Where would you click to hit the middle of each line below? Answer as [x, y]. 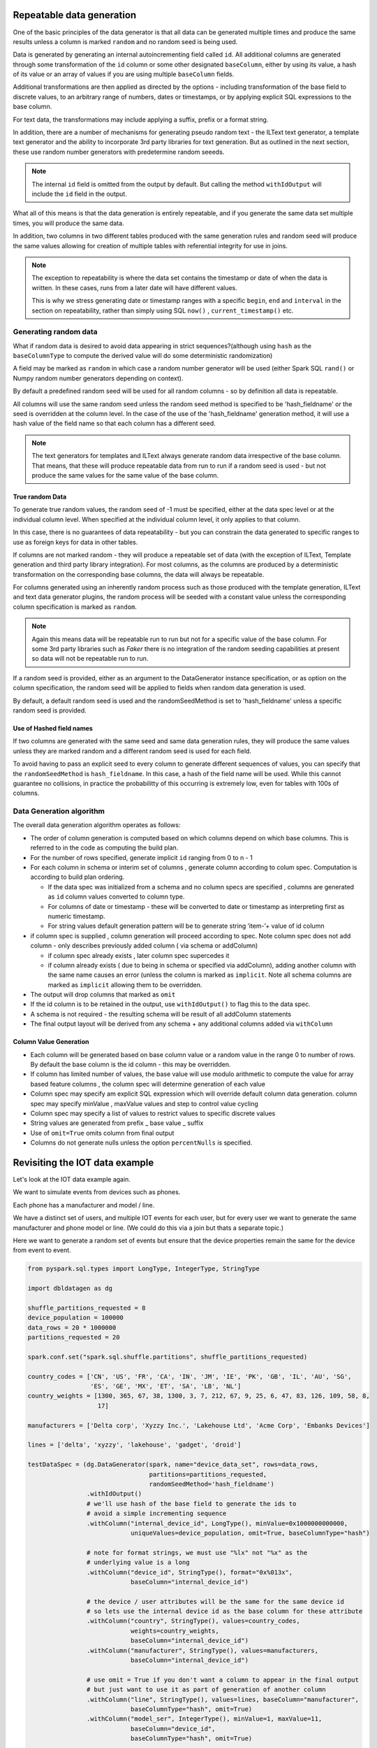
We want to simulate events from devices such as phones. [97, 1192]
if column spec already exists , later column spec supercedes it [139, 955]
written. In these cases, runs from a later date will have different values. [134, 287]
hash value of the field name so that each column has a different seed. [114, 424]
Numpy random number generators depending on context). [98, 378]
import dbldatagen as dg [70, 1289]
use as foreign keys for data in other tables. [75, 542]
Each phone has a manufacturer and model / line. [84, 1205]
